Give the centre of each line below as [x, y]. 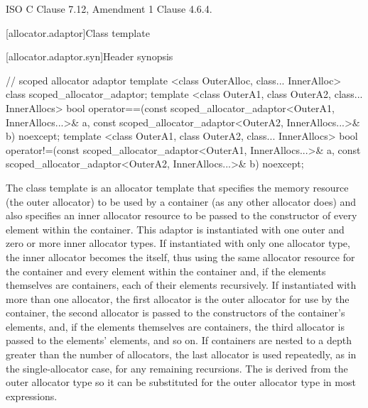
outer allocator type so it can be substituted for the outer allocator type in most [181, 382]
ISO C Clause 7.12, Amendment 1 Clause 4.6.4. [109, 9]
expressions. [32, 396]
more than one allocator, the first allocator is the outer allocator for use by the [178, 298]
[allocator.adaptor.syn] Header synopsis [90, 56]
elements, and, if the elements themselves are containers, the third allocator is [175, 326]
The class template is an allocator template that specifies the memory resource [177, 187]
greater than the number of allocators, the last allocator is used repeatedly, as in [181, 354]
